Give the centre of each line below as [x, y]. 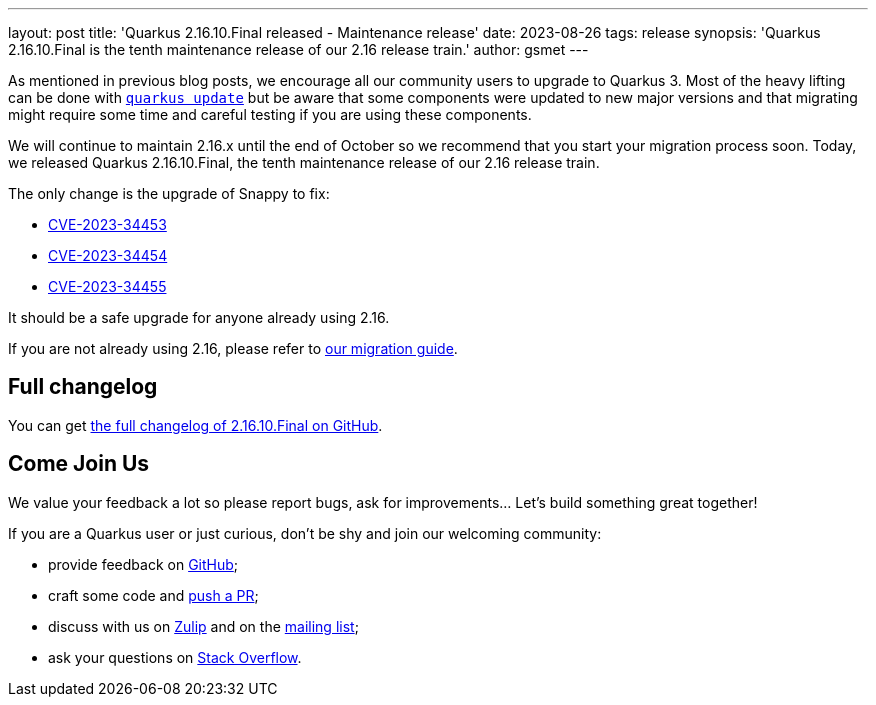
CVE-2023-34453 [107, 224]
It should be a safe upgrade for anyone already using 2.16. [199, 317]
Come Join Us [79, 464]
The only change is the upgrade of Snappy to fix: [169, 193]
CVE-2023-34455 [107, 286]
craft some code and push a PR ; [153, 595]
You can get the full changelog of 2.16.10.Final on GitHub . [195, 425]
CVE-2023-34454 [108, 255]
